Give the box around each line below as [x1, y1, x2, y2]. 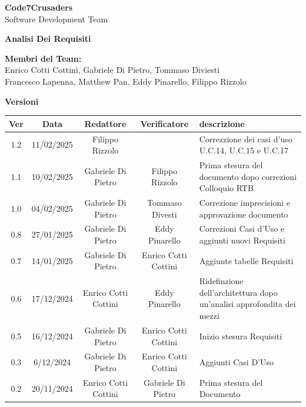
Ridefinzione [199, 275, 244, 287]
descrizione [199, 117, 245, 129]
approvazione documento [199, 208, 288, 220]
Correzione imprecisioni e [199, 196, 290, 208]
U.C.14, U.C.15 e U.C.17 [199, 144, 288, 156]
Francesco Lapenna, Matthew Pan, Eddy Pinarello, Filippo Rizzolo [5, 75, 247, 87]
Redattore [84, 117, 127, 129]
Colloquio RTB [199, 182, 254, 194]
